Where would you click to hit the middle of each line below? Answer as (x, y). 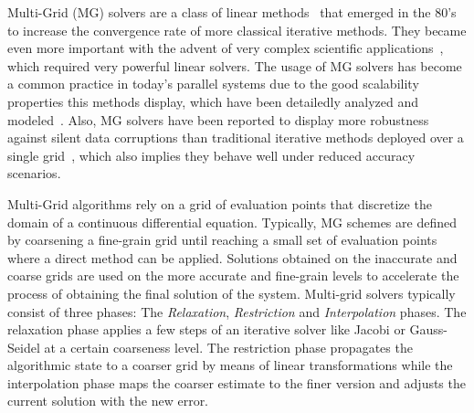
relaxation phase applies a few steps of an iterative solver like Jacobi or (206, 329)
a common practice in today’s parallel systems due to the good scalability (213, 84)
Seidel (24, 347)
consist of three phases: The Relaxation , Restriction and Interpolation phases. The (237, 311)
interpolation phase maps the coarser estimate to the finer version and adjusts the (237, 382)
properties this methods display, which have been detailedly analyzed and (213, 101)
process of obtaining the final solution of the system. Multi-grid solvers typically (232, 293)
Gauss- (429, 329)
